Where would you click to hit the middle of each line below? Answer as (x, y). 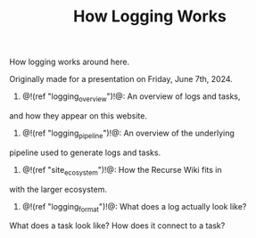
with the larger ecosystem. (58, 189)
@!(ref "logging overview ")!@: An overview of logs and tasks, (131, 97)
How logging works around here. (70, 62)
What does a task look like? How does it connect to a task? (117, 226)
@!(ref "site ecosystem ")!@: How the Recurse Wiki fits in (122, 171)
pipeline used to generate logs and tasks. (85, 152)
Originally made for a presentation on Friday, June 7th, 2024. (121, 79)
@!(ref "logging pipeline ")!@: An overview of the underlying (128, 134)
